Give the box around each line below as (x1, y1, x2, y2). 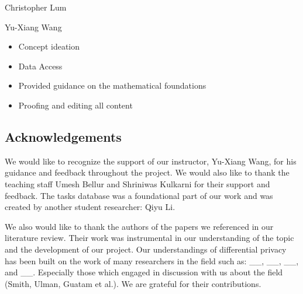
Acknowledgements (5, 127, 122, 145)
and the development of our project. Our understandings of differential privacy (5, 243, 287, 255)
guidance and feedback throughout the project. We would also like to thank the (5, 166, 290, 178)
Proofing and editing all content (18, 99, 133, 111)
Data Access (18, 60, 63, 72)
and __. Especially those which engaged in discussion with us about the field (5, 266, 283, 278)
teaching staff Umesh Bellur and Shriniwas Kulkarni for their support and (5, 177, 270, 190)
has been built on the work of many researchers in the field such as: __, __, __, (5, 254, 299, 267)
